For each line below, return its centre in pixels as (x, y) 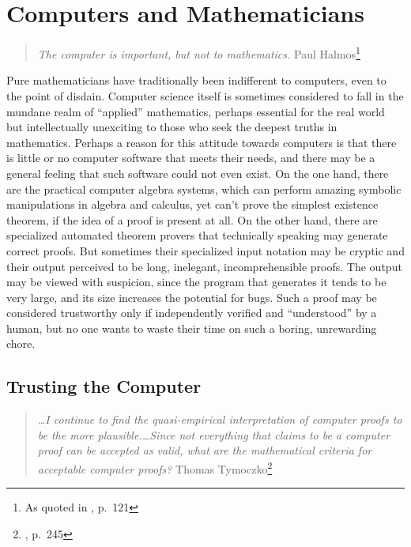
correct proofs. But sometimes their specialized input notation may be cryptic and (205, 250)
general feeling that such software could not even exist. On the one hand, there (198, 173)
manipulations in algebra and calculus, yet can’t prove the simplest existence (192, 204)
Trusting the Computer (104, 386)
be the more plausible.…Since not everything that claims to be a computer (214, 434)
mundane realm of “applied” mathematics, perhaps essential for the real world (196, 111)
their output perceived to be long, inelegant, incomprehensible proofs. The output (204, 266)
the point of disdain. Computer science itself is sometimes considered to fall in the (205, 95)
